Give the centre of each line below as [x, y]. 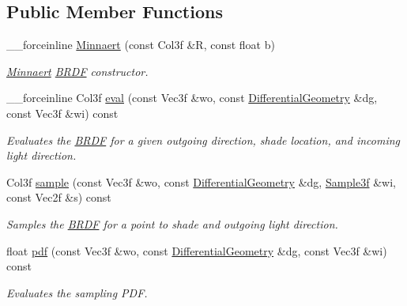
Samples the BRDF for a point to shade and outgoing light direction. [172, 223]
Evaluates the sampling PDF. [77, 292]
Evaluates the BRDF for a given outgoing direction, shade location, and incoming [203, 140]
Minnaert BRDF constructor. [77, 71]
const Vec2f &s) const [59, 197]
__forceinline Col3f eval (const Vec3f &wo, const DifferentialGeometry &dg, [192, 98]
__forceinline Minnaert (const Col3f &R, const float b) [141, 45]
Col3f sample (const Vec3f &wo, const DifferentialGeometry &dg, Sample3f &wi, [201, 181]
